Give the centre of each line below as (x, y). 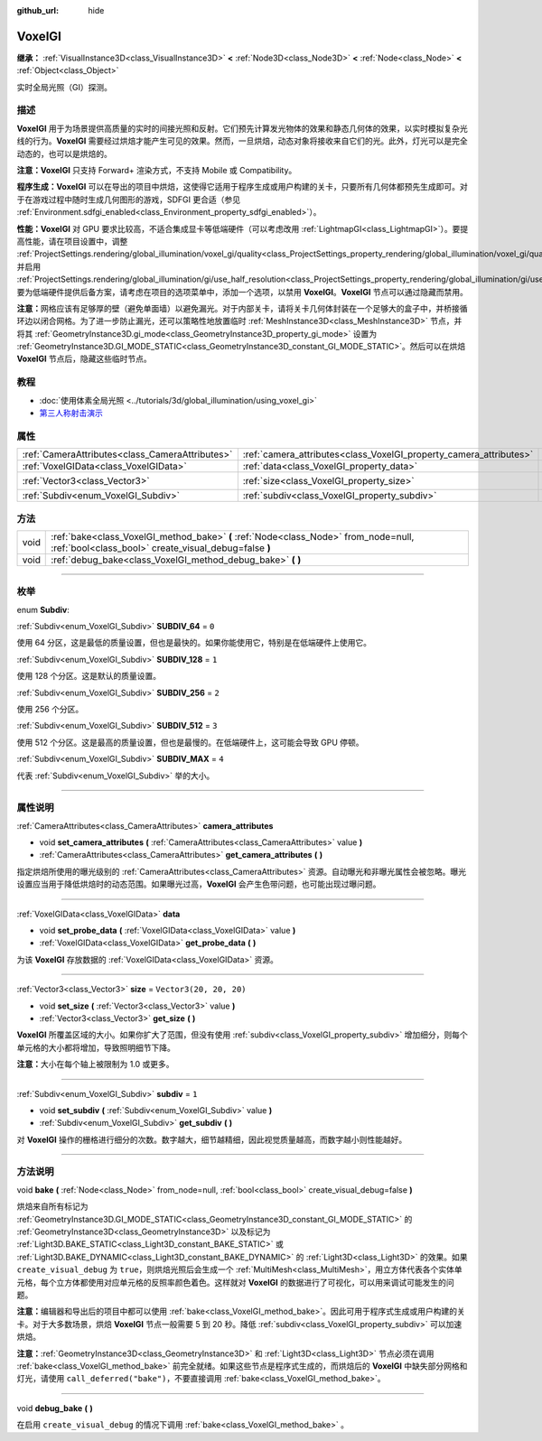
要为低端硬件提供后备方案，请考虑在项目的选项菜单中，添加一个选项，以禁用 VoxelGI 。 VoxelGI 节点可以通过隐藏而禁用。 (243, 292)
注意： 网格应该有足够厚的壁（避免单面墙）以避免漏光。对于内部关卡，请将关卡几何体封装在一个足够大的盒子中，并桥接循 (242, 308)
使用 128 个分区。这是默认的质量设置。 (89, 676)
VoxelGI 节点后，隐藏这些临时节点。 (84, 359)
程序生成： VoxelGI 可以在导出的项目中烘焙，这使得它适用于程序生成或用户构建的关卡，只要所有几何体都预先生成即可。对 (243, 187)
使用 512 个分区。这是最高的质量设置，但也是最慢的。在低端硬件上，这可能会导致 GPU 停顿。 (191, 742)
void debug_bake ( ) (55, 1408)
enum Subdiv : (43, 609)
